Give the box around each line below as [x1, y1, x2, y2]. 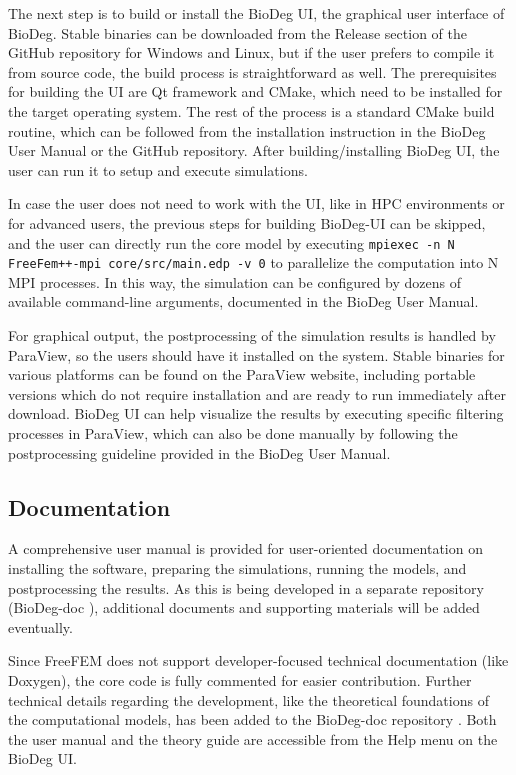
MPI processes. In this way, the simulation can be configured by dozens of [8, 271, 462, 292]
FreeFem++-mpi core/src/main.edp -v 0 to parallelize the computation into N [8, 252, 499, 273]
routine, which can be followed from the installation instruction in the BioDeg [8, 120, 486, 141]
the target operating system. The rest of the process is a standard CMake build [8, 100, 495, 121]
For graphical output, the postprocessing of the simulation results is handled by [8, 325, 496, 346]
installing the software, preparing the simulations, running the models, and [8, 557, 467, 578]
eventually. [8, 616, 73, 637]
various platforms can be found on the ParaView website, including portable [8, 364, 476, 385]
